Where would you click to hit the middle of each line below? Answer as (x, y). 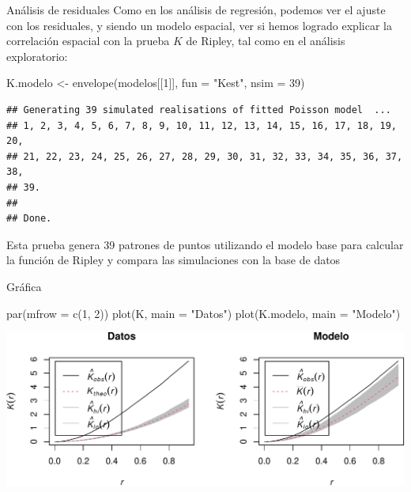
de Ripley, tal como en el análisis (266, 41)
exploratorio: (37, 56)
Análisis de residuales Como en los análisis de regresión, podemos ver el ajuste (196, 9)
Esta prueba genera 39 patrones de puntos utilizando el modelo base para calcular (205, 244)
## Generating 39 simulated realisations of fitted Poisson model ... (199, 110)
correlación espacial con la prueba (88, 41)
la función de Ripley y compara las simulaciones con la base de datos (173, 260)
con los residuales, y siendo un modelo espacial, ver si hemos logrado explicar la (199, 25)
